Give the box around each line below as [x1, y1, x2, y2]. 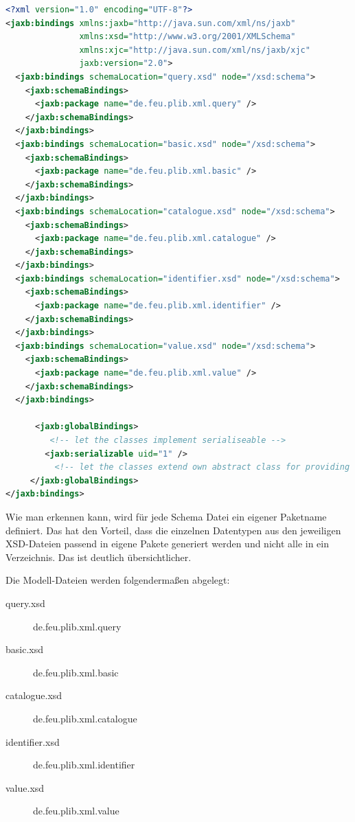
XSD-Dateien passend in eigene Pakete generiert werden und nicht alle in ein [5, 536, 330, 551]
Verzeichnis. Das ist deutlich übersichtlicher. [5, 549, 192, 564]
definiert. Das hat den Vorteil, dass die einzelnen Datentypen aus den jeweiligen [5, 523, 341, 537]
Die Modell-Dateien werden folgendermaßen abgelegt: [5, 573, 230, 587]
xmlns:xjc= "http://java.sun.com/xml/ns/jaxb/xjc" [79, 45, 310, 55]
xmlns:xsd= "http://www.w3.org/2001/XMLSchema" [79, 32, 296, 42]
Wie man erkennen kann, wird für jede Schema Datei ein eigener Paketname [5, 509, 327, 523]
